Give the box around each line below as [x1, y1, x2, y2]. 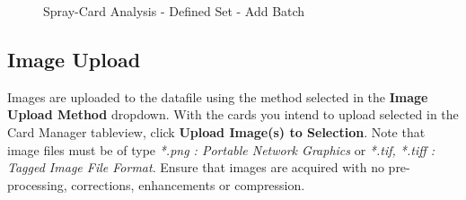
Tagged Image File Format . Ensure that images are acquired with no [7, 158, 384, 177]
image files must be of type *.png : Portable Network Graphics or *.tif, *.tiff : [7, 140, 435, 159]
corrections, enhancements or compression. [71, 175, 305, 194]
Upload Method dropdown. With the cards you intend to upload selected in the [7, 105, 459, 124]
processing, [7, 175, 67, 194]
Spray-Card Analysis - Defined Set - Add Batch [43, 2, 305, 20]
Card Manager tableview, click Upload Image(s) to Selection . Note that [7, 122, 426, 141]
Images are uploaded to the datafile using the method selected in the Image [7, 87, 428, 106]
